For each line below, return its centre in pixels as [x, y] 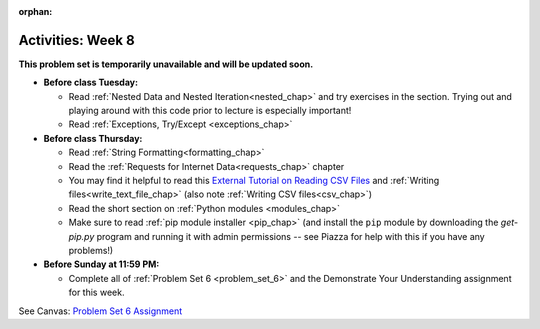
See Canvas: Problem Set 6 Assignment [100, 311]
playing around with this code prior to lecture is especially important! [210, 111]
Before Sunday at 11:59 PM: [101, 264]
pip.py [81, 236]
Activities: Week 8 [76, 40]
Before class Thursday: [93, 138]
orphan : [35, 11]
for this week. [96, 292]
